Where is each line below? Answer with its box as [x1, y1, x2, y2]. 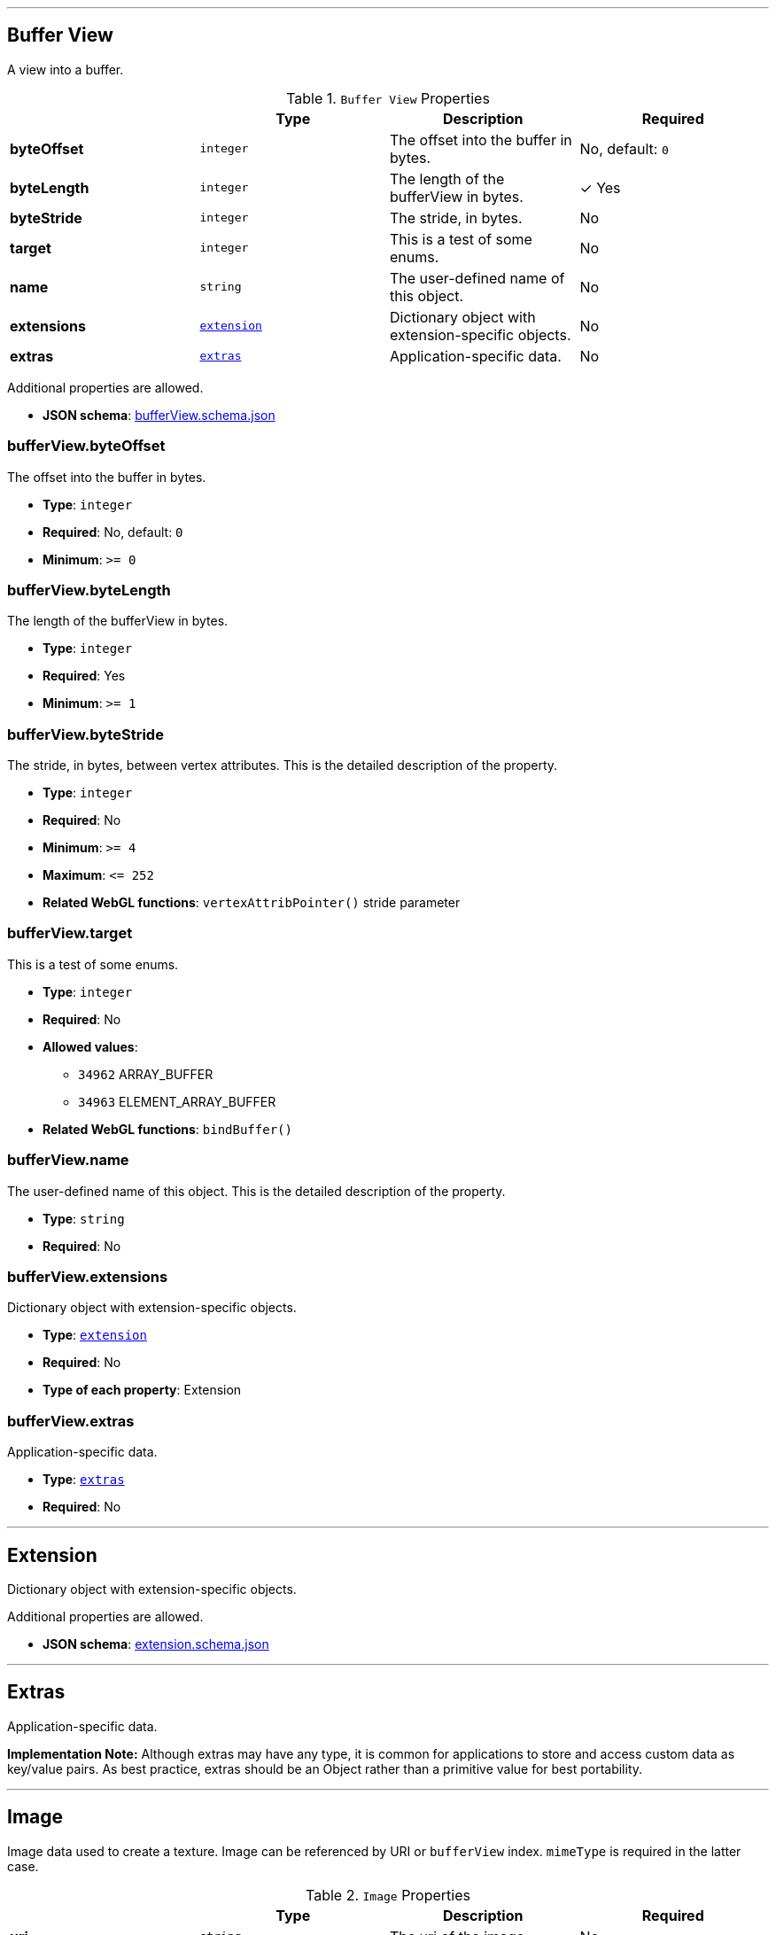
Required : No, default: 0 [43, 524, 183, 540]
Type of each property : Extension [43, 1382, 242, 1398]
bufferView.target [7, 924, 133, 943]
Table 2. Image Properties [305, 1885, 470, 1904]
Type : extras [43, 1472, 125, 1488]
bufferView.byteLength [7, 580, 171, 599]
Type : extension [43, 1327, 147, 1343]
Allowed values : [43, 1038, 138, 1054]
